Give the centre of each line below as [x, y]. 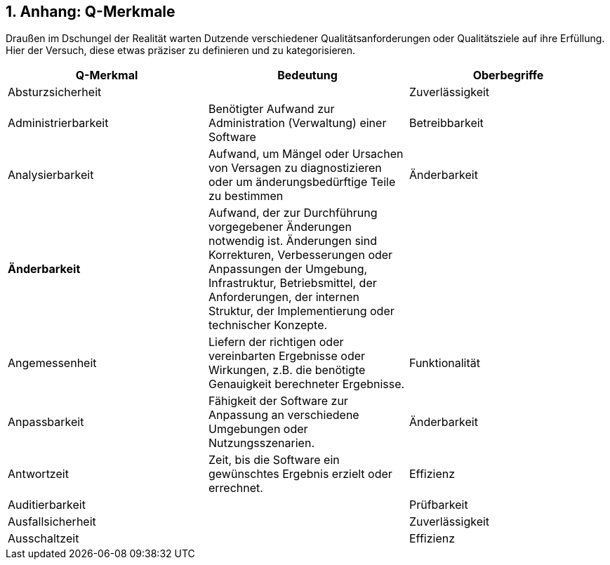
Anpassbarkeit [46, 422]
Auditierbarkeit [47, 505]
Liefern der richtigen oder [276, 342]
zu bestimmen [246, 196]
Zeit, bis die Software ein [274, 460]
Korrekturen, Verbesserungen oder [300, 255]
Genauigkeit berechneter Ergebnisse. [306, 384]
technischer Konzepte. [268, 325]
